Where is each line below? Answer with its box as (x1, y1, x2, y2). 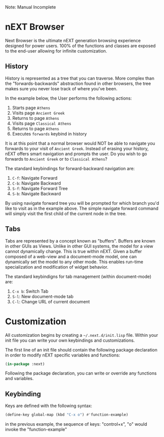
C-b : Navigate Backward (12, 180, 61, 186)
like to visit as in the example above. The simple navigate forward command (5, 205, 159, 211)
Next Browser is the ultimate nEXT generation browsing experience (5, 37, 141, 43)
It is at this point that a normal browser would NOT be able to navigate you (5, 140, 156, 146)
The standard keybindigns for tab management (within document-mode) (5, 273, 152, 279)
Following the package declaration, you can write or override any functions (5, 370, 157, 376)
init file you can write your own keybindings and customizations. (5, 337, 135, 343)
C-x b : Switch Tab (12, 288, 49, 294)
